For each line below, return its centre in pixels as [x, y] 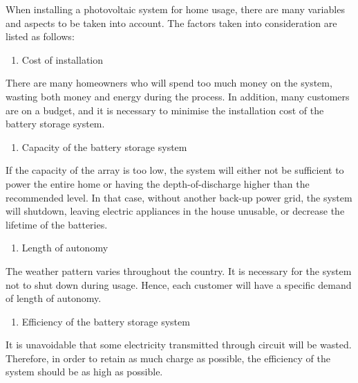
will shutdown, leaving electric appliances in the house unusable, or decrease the [175, 211]
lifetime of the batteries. [57, 224]
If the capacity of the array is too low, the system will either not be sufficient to [175, 170]
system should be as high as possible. [84, 372]
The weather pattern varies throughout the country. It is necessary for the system [179, 270]
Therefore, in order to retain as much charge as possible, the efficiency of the [168, 358]
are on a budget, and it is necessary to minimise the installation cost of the [165, 110]
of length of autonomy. [54, 298]
